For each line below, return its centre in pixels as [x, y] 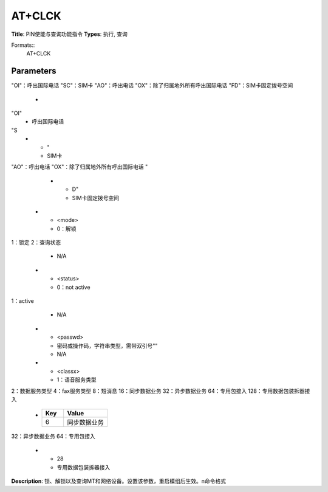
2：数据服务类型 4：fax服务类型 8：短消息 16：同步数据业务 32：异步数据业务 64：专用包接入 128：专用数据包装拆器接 [161, 391]
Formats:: [23, 45]
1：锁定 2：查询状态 [36, 243]
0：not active [73, 287]
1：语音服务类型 [77, 379]
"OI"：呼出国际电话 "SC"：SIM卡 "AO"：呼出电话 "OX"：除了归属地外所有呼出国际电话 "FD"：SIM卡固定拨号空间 [152, 86]
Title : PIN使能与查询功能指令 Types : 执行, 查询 [69, 34]
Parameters [34, 71]
